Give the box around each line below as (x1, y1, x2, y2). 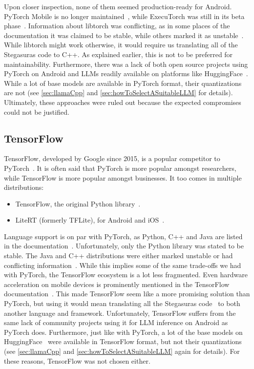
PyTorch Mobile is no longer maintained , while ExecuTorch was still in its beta (4, 11, 245, 21)
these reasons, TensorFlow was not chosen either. (4, 355, 150, 366)
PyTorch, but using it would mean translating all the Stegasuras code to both (4, 298, 240, 308)
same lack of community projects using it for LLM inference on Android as (4, 317, 228, 328)
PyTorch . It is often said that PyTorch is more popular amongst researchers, (4, 163, 236, 173)
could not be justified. (4, 106, 69, 117)
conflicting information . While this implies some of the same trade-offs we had (4, 260, 241, 270)
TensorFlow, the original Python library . (15, 198, 141, 208)
